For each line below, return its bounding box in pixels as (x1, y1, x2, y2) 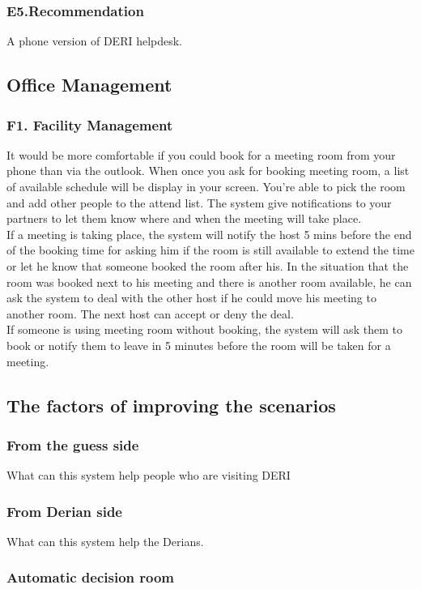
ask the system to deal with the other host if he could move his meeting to (6, 289, 376, 306)
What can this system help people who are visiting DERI (6, 467, 291, 484)
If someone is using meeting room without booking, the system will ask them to (6, 321, 402, 338)
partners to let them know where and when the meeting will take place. (6, 210, 362, 227)
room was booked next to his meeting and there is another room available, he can (6, 273, 412, 290)
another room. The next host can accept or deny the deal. (6, 305, 294, 322)
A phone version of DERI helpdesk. (6, 32, 183, 49)
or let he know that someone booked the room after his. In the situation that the (6, 257, 409, 274)
